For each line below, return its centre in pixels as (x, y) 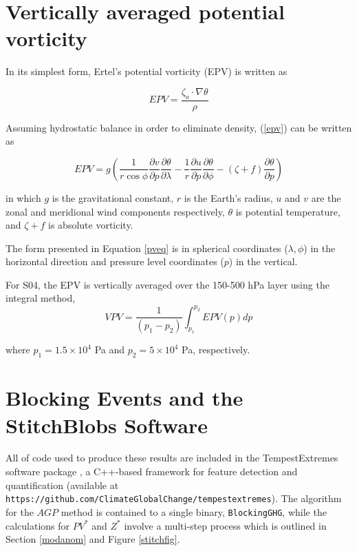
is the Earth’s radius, (228, 197)
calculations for (38, 525)
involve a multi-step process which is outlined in (225, 525)
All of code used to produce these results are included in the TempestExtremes (172, 458)
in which (23, 197)
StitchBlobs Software (107, 425)
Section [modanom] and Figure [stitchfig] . (93, 539)
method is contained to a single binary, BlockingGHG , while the (194, 511)
